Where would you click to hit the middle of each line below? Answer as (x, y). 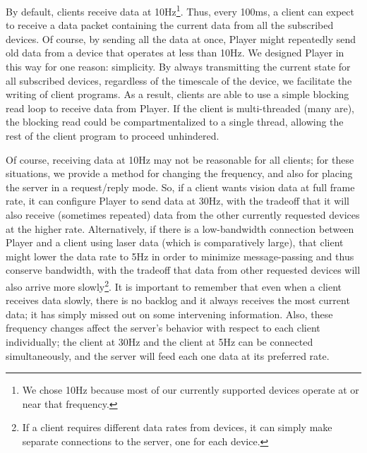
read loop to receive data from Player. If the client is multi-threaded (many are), (180, 108)
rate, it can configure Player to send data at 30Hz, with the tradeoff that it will (178, 201)
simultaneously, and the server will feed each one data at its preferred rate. (168, 355)
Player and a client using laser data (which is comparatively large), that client (175, 242)
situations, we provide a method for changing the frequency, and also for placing (179, 173)
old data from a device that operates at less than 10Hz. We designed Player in (175, 53)
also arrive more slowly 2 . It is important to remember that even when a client (174, 285)
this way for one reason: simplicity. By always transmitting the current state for (178, 67)
